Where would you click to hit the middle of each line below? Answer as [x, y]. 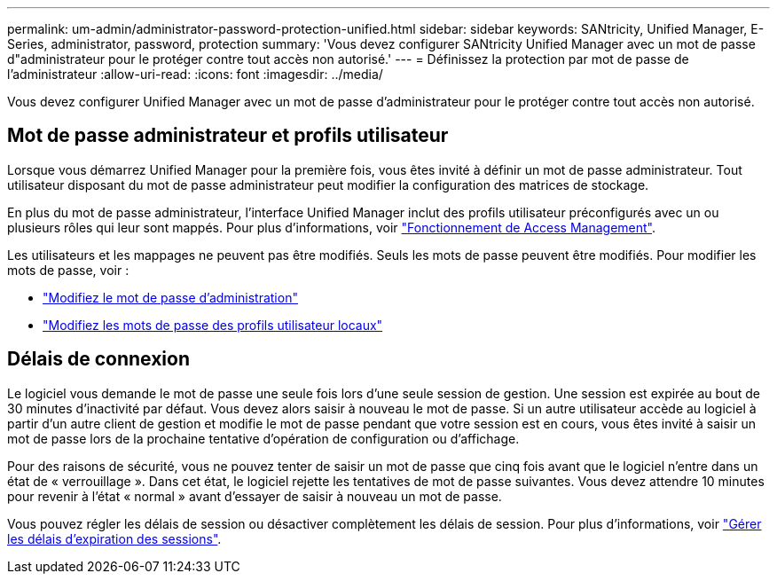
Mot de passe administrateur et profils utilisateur [228, 136]
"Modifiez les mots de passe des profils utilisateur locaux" [213, 325]
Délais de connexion [99, 359]
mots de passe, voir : [68, 270]
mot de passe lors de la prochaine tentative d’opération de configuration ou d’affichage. [263, 438]
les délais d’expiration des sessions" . [114, 538]
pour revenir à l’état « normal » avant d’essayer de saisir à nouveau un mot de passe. [255, 496]
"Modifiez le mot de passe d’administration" [170, 297]
